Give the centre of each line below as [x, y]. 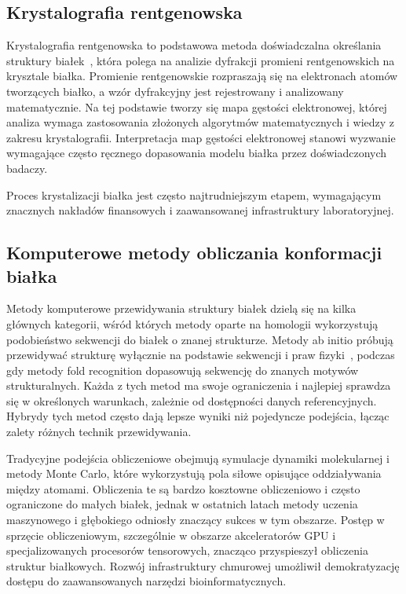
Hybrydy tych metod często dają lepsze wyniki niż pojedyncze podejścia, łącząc [198, 416]
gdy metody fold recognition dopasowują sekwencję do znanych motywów [183, 370]
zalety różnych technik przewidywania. [99, 432]
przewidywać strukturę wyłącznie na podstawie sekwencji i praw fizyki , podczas [201, 355]
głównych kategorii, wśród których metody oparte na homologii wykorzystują [192, 323]
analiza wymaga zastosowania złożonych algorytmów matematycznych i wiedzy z [201, 122]
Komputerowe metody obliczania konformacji [194, 253]
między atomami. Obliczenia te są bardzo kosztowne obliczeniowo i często [183, 488]
